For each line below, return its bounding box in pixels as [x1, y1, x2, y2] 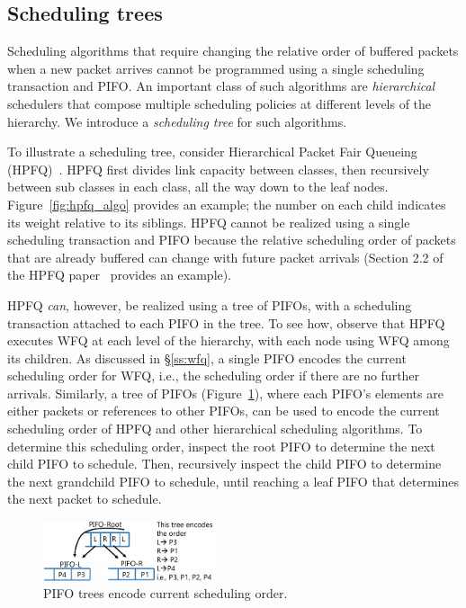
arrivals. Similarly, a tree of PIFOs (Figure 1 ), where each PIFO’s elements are [7, 383, 444, 402]
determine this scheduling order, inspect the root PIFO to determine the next [7, 436, 435, 455]
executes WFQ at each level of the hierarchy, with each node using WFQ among [7, 331, 450, 350]
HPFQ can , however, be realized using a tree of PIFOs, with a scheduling [7, 295, 412, 314]
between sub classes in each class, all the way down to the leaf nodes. [7, 177, 389, 196]
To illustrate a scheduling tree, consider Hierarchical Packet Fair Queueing [7, 142, 417, 161]
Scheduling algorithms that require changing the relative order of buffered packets [7, 41, 459, 60]
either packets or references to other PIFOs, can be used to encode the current [7, 401, 440, 420]
